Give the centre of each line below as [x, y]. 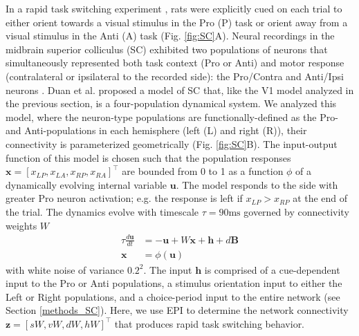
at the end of [320, 198]
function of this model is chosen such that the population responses [148, 157]
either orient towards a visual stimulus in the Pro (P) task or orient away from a [177, 22]
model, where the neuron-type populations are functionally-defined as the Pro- [172, 116]
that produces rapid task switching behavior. [210, 323]
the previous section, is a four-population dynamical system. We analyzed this [171, 103]
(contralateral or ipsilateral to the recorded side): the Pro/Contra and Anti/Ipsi [175, 76]
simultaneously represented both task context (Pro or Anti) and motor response [175, 63]
